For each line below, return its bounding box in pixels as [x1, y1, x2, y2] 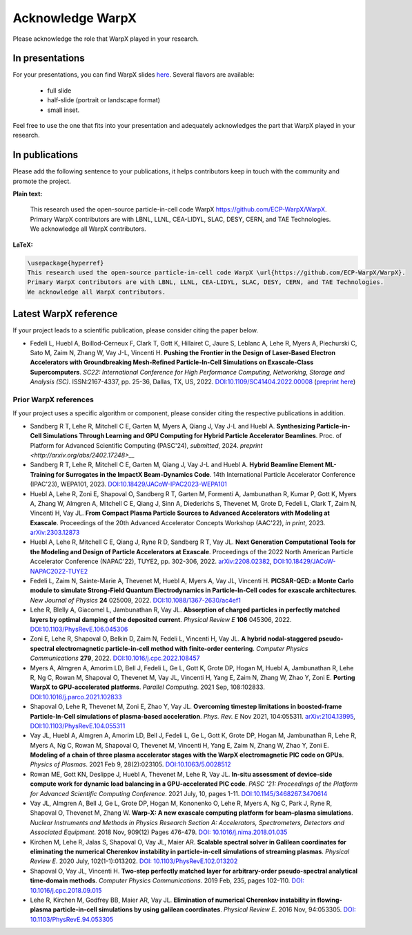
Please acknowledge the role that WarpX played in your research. [12, 35, 199, 43]
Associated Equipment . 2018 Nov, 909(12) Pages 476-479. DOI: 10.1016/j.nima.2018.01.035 [30, 828, 288, 836]
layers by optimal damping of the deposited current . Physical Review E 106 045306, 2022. [30, 615, 292, 623]
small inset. [47, 106, 80, 114]
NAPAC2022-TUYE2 [30, 567, 88, 575]
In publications [12, 149, 79, 161]
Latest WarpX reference [12, 308, 118, 320]
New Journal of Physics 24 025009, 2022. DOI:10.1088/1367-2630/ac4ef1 [30, 596, 241, 604]
